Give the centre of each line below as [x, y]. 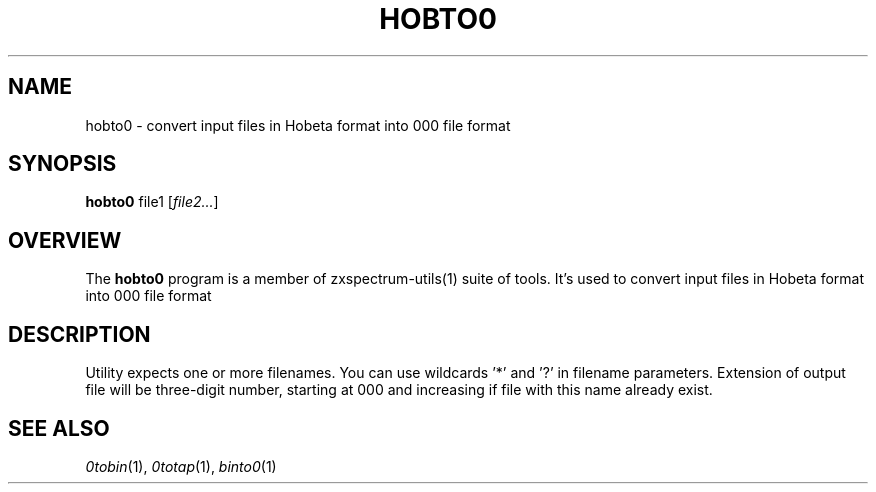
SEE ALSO [59, 428]
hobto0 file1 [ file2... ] [152, 202]
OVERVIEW [65, 240]
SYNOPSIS [62, 164]
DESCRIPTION [79, 334]
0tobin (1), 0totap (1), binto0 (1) [181, 466]
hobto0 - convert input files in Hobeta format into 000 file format [298, 125]
